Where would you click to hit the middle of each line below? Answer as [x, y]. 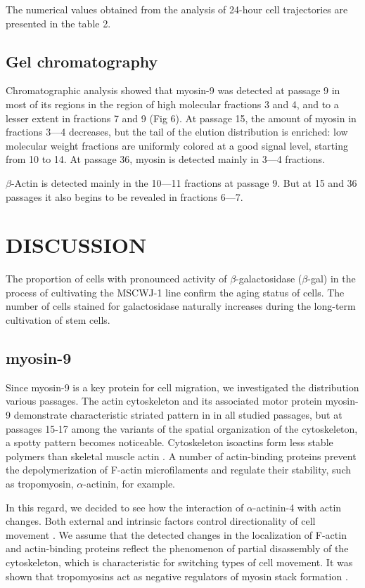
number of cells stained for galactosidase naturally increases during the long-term [181, 306]
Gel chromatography [82, 61]
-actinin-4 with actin [297, 507]
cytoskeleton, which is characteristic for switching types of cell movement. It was [179, 562]
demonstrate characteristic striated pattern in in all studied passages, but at [178, 415]
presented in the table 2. [58, 23]
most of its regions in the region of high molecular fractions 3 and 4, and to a [172, 104]
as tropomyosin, [40, 483]
